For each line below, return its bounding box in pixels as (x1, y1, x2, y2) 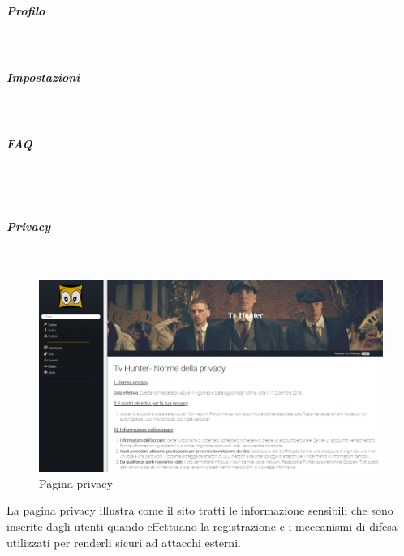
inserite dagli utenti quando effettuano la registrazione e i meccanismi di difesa (6, 518, 398, 535)
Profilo (6, 2, 45, 19)
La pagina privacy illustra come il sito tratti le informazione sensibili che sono (6, 502, 393, 519)
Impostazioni (6, 68, 80, 85)
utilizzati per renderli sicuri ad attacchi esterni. (6, 533, 241, 550)
